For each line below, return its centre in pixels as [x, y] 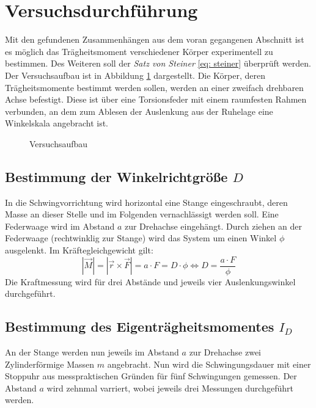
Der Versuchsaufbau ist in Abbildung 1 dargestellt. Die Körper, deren [135, 75]
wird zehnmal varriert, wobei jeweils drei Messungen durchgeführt [170, 388]
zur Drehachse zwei [225, 352]
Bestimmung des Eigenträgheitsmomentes [140, 326]
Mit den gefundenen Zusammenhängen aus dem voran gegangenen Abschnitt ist [155, 39]
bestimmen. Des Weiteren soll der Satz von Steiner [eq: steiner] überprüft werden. [158, 63]
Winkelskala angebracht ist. [57, 123]
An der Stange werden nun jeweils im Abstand [92, 352]
